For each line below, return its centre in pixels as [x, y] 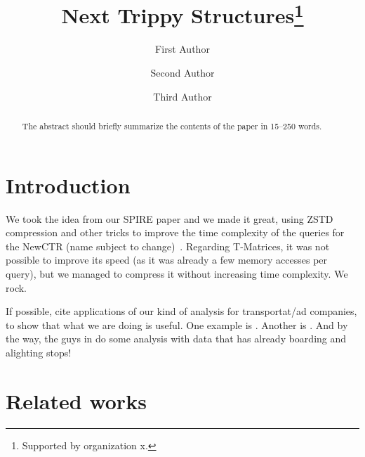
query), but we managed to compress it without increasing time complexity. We [177, 273]
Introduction [68, 185]
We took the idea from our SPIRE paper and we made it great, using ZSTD [170, 218]
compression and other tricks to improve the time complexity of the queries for [175, 232]
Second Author [182, 73]
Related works [76, 400]
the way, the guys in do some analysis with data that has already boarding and [176, 339]
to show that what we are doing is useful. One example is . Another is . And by [177, 324]
